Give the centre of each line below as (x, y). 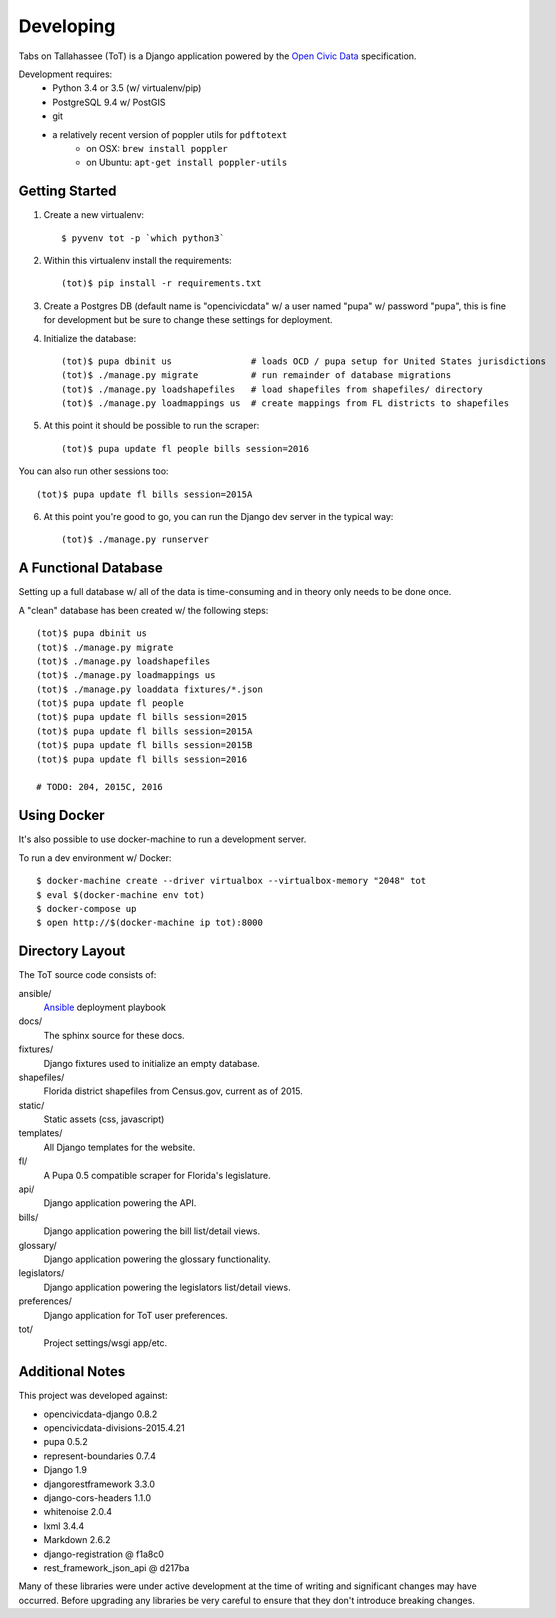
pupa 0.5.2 (66, 1442)
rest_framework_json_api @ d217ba (116, 1567)
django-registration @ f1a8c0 (104, 1554)
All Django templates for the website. (119, 1147)
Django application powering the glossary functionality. (157, 1259)
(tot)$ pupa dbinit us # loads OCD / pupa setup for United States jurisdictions (304, 361)
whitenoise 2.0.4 (78, 1512)
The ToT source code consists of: (87, 975)
